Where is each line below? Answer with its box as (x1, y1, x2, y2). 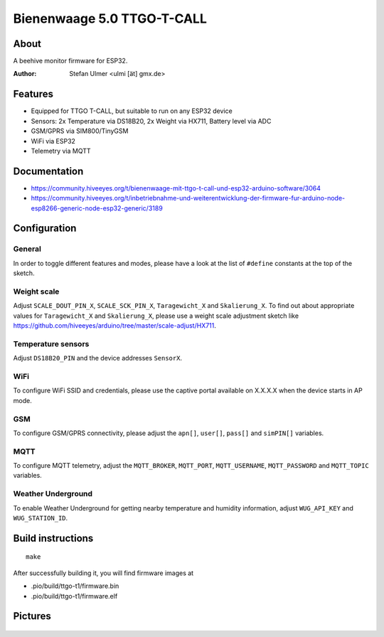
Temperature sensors (13, 338, 90, 348)
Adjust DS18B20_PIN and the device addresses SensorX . (13, 354, 183, 363)
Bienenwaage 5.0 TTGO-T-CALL (13, 11, 208, 26)
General (13, 244, 42, 254)
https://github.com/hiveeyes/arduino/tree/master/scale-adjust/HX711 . (13, 321, 217, 330)
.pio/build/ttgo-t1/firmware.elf (31, 591, 118, 600)
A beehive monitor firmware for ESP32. (13, 57, 128, 65)
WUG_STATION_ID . (13, 513, 68, 522)
